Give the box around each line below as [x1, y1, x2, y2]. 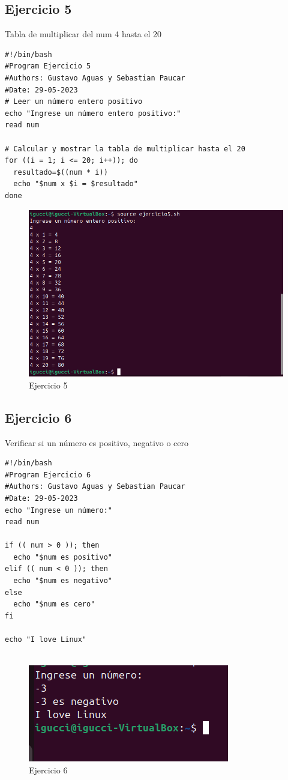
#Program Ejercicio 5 [5, 62, 91, 71]
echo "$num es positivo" [13, 552, 112, 561]
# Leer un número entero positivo [5, 97, 143, 106]
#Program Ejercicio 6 [5, 470, 91, 479]
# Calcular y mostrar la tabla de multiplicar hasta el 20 [5, 144, 245, 153]
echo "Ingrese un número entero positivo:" [5, 109, 181, 118]
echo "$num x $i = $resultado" [13, 180, 138, 189]
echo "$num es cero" [13, 600, 95, 609]
